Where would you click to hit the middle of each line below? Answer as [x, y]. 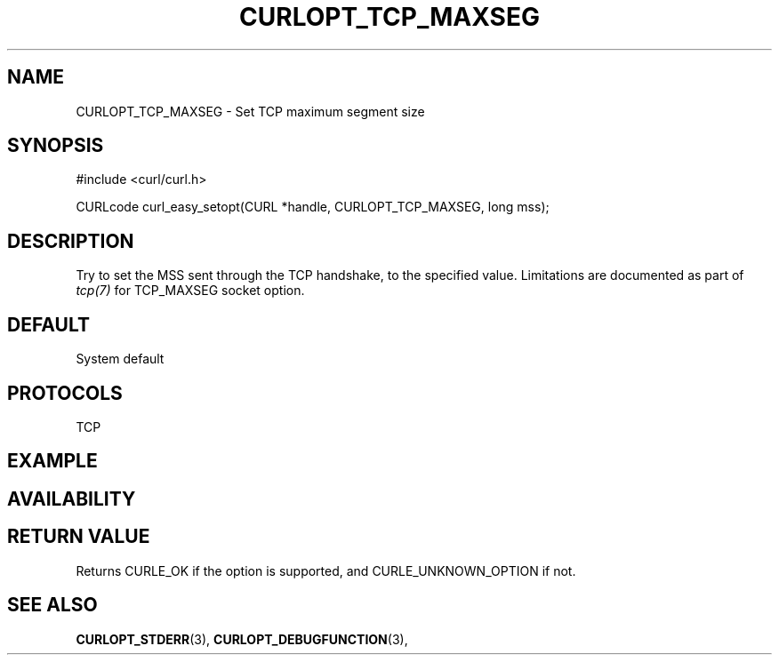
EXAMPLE [52, 461]
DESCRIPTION [71, 241]
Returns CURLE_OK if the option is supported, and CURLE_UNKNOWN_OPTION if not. [326, 570]
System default [120, 359]
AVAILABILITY [72, 498]
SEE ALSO [52, 605]
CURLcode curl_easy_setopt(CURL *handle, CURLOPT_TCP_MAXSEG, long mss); [313, 207]
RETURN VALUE [79, 537]
